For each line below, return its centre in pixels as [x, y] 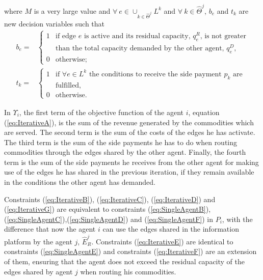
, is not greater [223, 36]
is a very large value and [72, 10]
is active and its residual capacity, [137, 36]
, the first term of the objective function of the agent [101, 112]
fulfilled [67, 85]
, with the [237, 219]
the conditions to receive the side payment [155, 74]
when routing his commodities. [128, 271]
